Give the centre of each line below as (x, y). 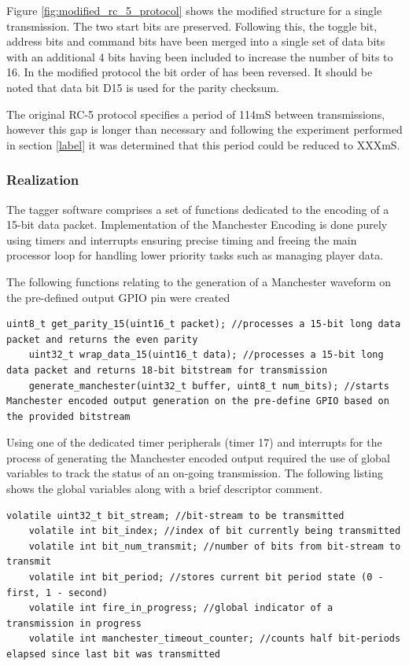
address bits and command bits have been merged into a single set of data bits (196, 41)
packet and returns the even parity (102, 339)
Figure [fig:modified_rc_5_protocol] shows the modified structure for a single (194, 10)
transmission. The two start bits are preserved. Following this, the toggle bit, (192, 26)
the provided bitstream (68, 416)
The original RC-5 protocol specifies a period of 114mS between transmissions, (196, 114)
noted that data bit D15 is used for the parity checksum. (143, 87)
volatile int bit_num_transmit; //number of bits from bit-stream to (215, 546)
